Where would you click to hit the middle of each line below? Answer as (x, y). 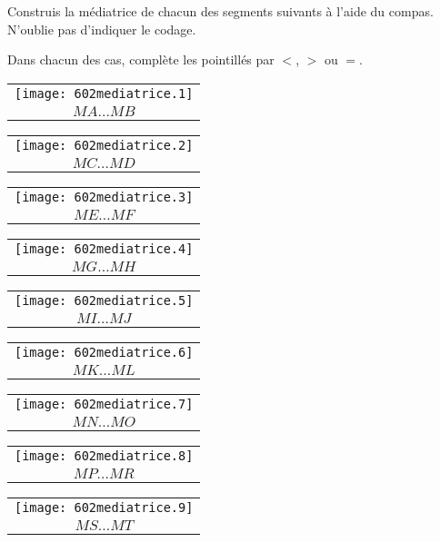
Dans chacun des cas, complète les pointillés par (141, 59)
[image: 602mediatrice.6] (104, 352)
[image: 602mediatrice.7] (104, 404)
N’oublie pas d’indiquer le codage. (102, 29)
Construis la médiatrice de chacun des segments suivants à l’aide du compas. (220, 11)
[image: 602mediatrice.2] (104, 145)
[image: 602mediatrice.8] (104, 455)
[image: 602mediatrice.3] (104, 197)
